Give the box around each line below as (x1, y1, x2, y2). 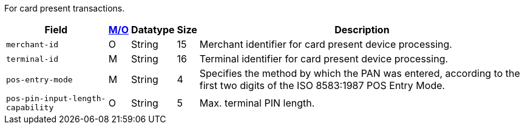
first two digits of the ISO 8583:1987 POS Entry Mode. (199, 79, 445, 91)
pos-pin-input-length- (6, 94, 106, 103)
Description (334, 24, 390, 36)
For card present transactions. (4, 3, 125, 13)
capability (6, 103, 54, 112)
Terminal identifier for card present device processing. (199, 53, 449, 65)
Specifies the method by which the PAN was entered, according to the (199, 67, 520, 79)
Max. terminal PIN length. (199, 97, 315, 109)
